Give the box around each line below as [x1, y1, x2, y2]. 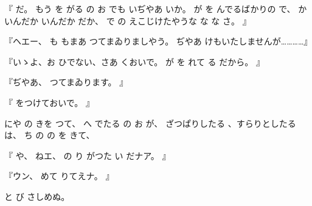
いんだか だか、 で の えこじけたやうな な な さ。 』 [41, 14, 251, 27]
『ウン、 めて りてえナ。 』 [4, 169, 114, 182]
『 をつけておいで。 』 [4, 96, 94, 108]
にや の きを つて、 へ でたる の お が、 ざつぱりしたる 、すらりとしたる [4, 116, 296, 129]
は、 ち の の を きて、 [4, 129, 95, 141]
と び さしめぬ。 [4, 190, 70, 202]
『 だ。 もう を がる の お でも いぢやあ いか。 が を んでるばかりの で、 [4, 2, 296, 15]
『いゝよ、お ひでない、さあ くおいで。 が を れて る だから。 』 [4, 55, 265, 68]
